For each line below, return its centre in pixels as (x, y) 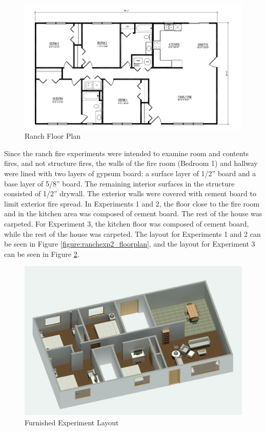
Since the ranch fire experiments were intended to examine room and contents (127, 153)
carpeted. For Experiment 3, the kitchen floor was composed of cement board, (127, 223)
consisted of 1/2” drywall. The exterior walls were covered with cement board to (130, 193)
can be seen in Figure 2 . (42, 254)
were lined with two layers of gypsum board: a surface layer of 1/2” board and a (130, 173)
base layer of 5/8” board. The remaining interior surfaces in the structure (119, 183)
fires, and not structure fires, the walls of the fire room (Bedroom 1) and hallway (131, 163)
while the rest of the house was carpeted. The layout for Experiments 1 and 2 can (132, 233)
